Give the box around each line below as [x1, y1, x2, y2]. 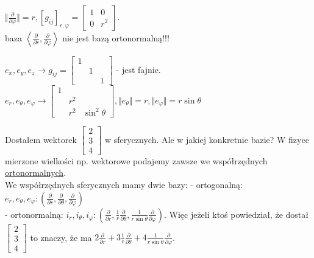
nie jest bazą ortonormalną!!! [62, 32, 169, 44]
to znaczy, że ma [30, 231, 92, 243]
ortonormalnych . [5, 166, 66, 179]
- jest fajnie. [116, 63, 161, 75]
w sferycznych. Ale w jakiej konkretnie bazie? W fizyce [104, 133, 309, 145]
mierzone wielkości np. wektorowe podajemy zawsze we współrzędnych [5, 154, 268, 167]
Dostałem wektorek [5, 133, 77, 145]
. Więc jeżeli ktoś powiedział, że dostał [163, 207, 309, 220]
